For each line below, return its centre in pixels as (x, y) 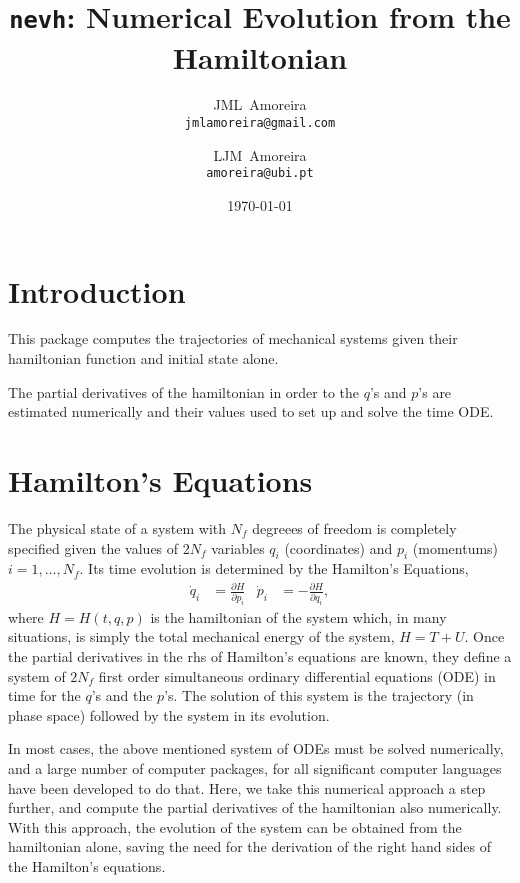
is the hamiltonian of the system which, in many (298, 616)
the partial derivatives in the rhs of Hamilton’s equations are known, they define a (260, 655)
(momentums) (455, 547)
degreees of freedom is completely (354, 527)
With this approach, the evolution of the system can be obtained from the (235, 826)
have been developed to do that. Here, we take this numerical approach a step (247, 787)
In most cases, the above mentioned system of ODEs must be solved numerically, (256, 748)
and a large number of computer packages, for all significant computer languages (255, 767)
